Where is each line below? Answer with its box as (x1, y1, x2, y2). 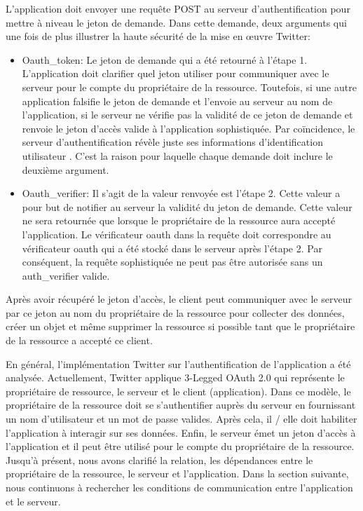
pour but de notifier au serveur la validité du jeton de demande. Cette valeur (22, 199, 352, 214)
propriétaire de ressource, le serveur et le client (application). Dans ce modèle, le (6, 383, 351, 398)
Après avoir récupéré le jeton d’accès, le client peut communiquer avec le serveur (6, 292, 352, 306)
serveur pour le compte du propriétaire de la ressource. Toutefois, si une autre (22, 79, 357, 94)
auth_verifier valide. (22, 268, 110, 282)
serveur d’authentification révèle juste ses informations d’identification (22, 135, 323, 149)
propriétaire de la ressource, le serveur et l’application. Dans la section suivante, (6, 466, 349, 481)
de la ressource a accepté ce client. (6, 333, 153, 348)
